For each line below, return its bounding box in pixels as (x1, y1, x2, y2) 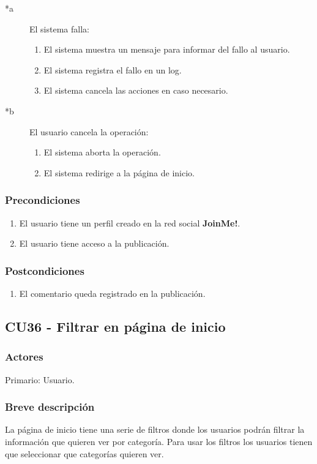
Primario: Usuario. (5, 373, 75, 386)
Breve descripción (5, 399, 95, 414)
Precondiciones (5, 192, 80, 208)
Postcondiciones (5, 263, 84, 278)
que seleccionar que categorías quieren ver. (5, 447, 164, 460)
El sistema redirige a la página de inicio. (43, 166, 195, 179)
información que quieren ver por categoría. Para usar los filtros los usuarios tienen (5, 435, 313, 447)
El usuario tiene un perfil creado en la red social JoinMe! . (19, 216, 241, 229)
